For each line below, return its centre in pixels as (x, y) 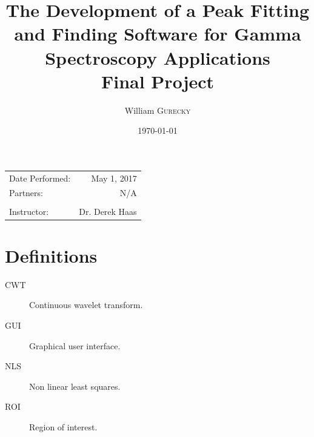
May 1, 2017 (114, 178)
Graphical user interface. (75, 345)
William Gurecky (158, 110)
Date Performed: (40, 178)
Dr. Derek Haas (108, 211)
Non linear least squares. (75, 386)
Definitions (51, 255)
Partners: (26, 193)
